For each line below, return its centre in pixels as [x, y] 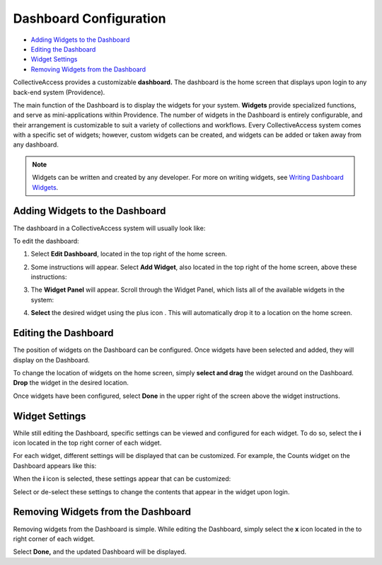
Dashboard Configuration [89, 18]
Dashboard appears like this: [55, 466]
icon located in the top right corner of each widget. [87, 443]
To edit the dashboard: [46, 241]
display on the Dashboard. [51, 360]
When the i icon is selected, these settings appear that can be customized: [122, 479]
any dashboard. [36, 144]
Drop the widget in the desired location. [71, 383]
